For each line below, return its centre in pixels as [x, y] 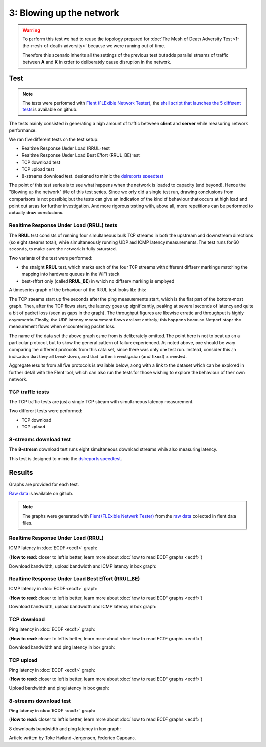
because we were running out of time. [126, 46]
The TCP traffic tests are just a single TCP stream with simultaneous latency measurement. [101, 402]
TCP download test [41, 162]
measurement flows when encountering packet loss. [62, 327]
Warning [31, 30]
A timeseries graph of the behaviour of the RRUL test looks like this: [78, 290]
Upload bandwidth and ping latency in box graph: [59, 688]
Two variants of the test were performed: [51, 258]
